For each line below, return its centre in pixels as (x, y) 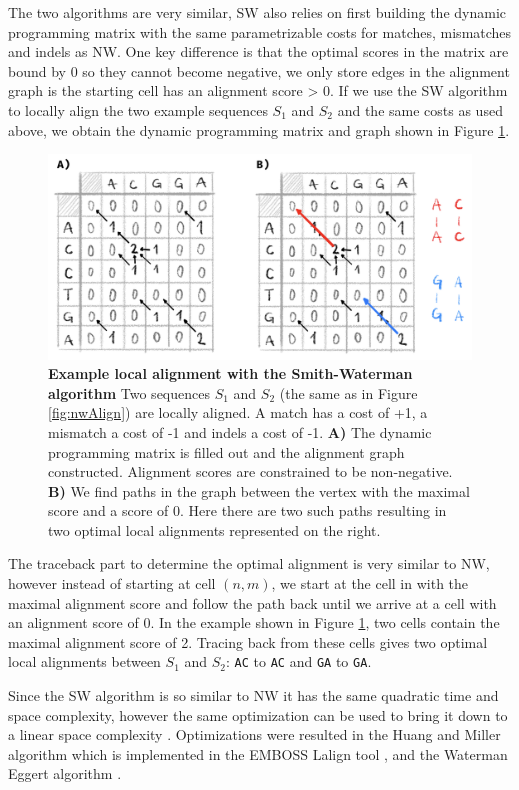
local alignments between (84, 661)
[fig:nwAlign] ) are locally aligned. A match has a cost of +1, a (238, 412)
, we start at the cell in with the (370, 583)
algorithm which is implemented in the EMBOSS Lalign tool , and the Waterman (258, 753)
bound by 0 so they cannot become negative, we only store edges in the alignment (259, 70)
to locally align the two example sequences (138, 109)
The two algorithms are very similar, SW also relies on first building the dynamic (257, 12)
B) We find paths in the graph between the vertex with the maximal (259, 490)
